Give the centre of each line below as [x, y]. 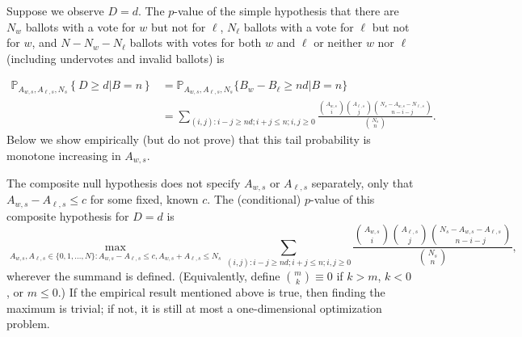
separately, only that [362, 182]
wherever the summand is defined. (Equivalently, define [143, 276]
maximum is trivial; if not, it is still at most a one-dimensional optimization [194, 308]
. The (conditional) [254, 199]
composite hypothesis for [68, 215]
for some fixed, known [144, 199]
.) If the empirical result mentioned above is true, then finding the [221, 292]
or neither [338, 42]
